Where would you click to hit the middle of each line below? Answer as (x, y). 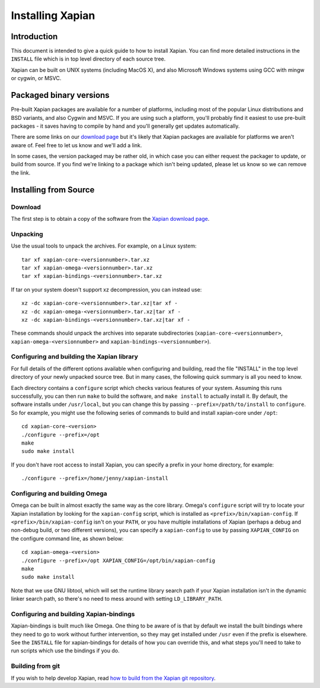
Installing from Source (53, 190)
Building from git (36, 666)
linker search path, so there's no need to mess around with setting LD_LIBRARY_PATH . (117, 599)
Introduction (34, 37)
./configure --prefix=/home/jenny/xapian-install (95, 478)
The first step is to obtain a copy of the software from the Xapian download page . (110, 219)
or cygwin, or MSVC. (36, 78)
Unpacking (27, 234)
